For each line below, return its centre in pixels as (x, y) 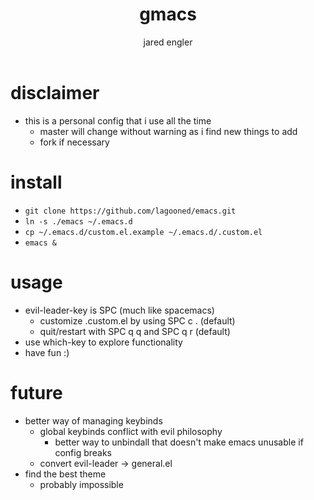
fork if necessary (74, 142)
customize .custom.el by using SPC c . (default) (137, 320)
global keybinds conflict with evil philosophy (131, 431)
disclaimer (55, 92)
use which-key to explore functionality (103, 342)
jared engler (168, 42)
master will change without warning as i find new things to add (168, 131)
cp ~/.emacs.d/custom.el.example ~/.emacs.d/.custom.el (143, 232)
